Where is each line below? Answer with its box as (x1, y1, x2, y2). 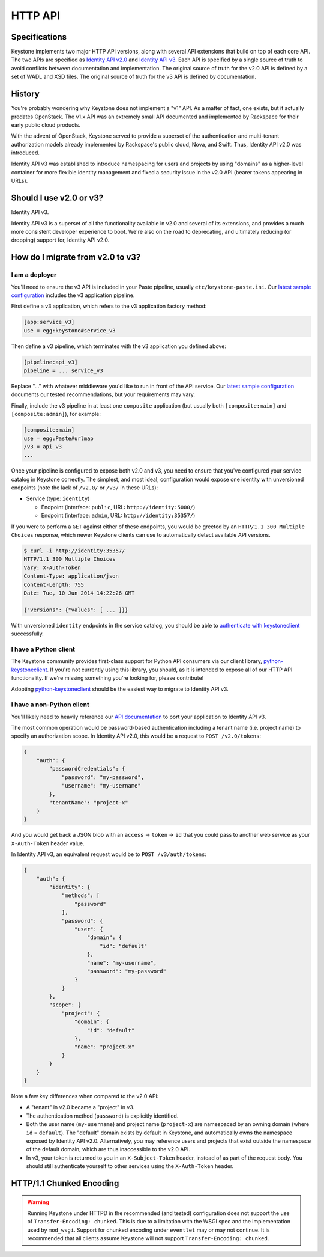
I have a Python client (11, 645, 75, 653)
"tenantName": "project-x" (49, 799, 128, 806)
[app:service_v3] (23, 319, 75, 326)
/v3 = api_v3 (23, 443, 62, 450)
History (11, 89, 40, 99)
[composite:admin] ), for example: (11, 411, 101, 418)
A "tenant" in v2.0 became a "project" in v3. (26, 1104, 135, 1111)
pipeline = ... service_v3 (23, 367, 103, 374)
